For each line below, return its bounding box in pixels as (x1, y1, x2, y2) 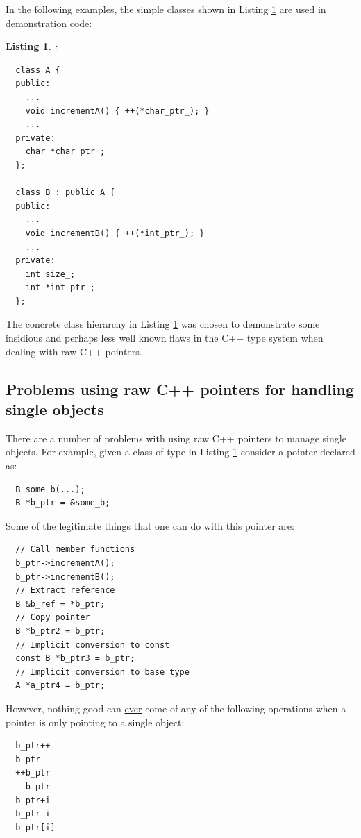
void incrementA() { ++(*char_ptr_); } (25, 106, 210, 116)
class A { (15, 65, 60, 75)
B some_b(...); (15, 484, 85, 494)
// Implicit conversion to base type (15, 667, 190, 677)
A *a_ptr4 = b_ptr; (15, 680, 106, 691)
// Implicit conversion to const (15, 639, 170, 650)
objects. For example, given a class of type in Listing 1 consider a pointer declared (6, 444, 355, 459)
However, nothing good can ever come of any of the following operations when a (6, 701, 346, 715)
